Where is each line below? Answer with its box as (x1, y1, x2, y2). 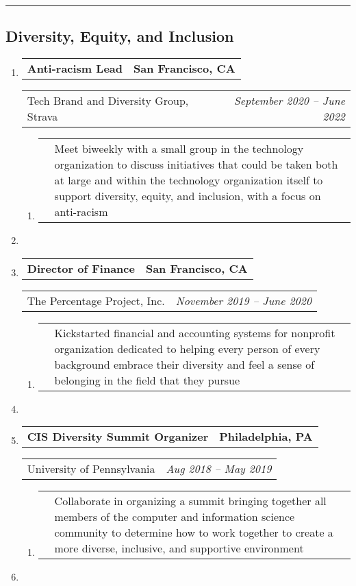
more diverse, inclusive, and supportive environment (54, 540, 304, 557)
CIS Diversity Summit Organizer (27, 428, 209, 445)
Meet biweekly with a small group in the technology (54, 141, 304, 157)
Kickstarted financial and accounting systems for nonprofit (54, 324, 335, 341)
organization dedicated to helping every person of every (54, 340, 320, 356)
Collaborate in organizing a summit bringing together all (54, 493, 327, 509)
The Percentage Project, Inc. (27, 292, 165, 308)
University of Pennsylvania (27, 461, 155, 477)
